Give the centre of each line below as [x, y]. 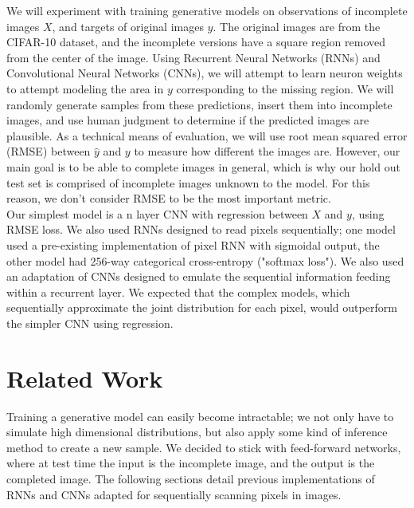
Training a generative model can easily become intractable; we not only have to [200, 416]
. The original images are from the [297, 26]
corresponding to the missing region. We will [285, 88]
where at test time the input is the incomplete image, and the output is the [191, 463]
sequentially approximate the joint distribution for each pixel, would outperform [202, 307]
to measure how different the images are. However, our [267, 151]
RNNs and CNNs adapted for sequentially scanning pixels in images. [174, 494]
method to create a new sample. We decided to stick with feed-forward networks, [204, 447]
